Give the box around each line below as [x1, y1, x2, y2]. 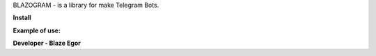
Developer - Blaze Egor [13, 39, 81, 48]
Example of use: [13, 26, 61, 35]
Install [13, 14, 31, 22]
